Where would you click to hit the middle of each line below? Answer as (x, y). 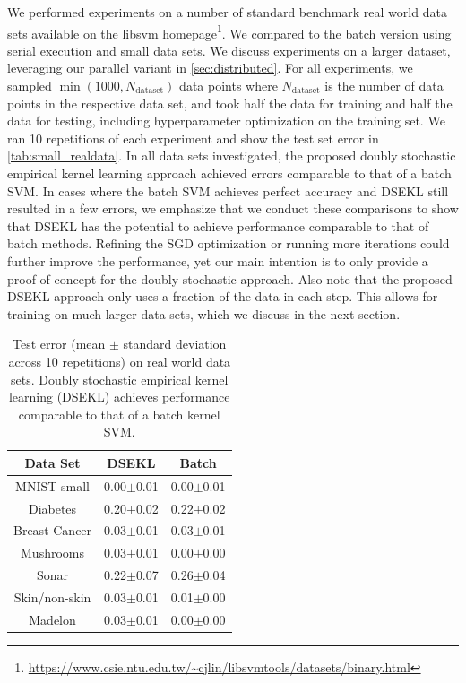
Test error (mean (59, 344)
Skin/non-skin (52, 597)
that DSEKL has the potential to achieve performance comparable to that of (218, 225)
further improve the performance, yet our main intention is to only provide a (218, 260)
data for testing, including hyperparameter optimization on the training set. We (226, 121)
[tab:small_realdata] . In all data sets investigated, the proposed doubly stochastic (232, 156)
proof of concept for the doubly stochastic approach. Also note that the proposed (230, 278)
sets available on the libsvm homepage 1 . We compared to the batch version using (229, 31)
